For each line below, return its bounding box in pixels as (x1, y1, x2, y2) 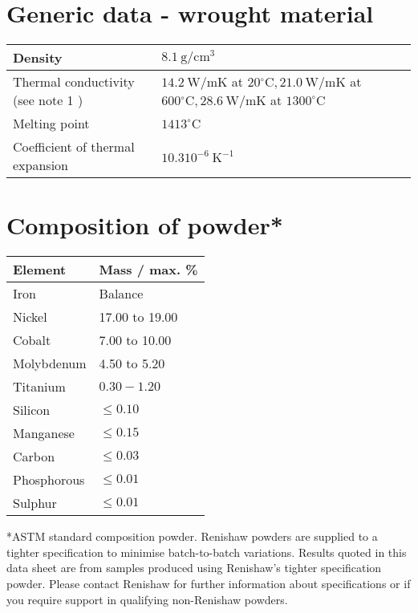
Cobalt (13, 331, 51, 350)
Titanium (13, 377, 66, 396)
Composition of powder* (6, 209, 283, 242)
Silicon (13, 400, 51, 420)
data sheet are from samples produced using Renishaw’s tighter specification (6, 559, 382, 576)
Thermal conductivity (13, 72, 135, 91)
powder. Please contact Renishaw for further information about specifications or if (6, 575, 411, 592)
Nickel (13, 307, 47, 327)
